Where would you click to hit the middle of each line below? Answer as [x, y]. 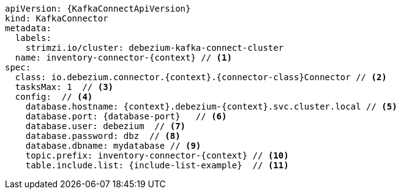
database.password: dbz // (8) [103, 136]
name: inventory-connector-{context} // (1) [123, 58]
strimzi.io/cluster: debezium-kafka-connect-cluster [155, 48]
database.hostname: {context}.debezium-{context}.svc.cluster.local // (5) [211, 106]
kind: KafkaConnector [57, 18]
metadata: [28, 28]
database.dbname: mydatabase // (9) [113, 146]
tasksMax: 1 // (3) [64, 87]
